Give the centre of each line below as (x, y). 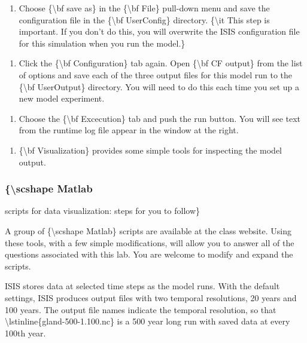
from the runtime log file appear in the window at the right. (129, 130)
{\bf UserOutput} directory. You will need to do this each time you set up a (159, 86)
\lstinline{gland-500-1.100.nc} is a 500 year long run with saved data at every (148, 321)
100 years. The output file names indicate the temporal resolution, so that (141, 309)
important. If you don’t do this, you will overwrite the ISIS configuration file (159, 31)
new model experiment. (62, 98)
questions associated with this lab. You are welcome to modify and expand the (149, 254)
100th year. (25, 333)
